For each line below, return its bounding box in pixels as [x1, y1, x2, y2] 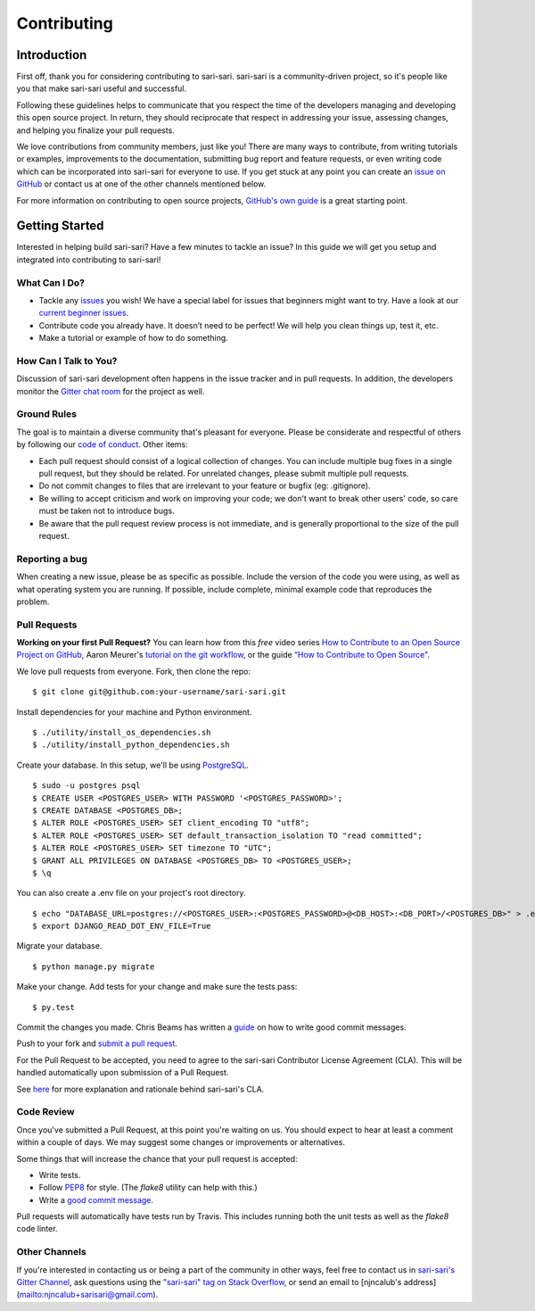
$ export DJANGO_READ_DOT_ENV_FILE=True [32, 921, 211, 932]
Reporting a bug [16, 552, 88, 565]
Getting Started [16, 219, 104, 234]
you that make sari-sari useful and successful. [16, 83, 187, 94]
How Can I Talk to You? [16, 354, 118, 367]
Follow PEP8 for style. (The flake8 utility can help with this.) [38, 1182, 258, 1193]
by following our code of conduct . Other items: [16, 439, 188, 450]
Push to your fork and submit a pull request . [16, 1038, 178, 1049]
